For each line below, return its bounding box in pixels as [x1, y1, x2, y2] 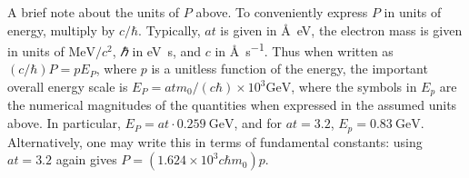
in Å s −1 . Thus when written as [215, 39, 394, 60]
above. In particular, [7, 114, 121, 133]
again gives [55, 150, 117, 169]
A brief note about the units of [7, 3, 180, 21]
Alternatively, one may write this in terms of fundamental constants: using [7, 132, 423, 151]
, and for [234, 114, 282, 133]
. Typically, [138, 20, 201, 39]
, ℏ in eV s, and [112, 41, 202, 60]
